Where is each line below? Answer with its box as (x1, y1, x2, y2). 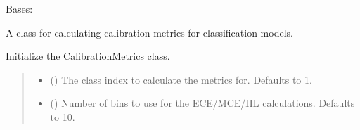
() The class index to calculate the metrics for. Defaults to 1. (50, 72, 312, 86)
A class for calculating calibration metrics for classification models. (6, 25, 293, 39)
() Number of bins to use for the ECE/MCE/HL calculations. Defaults (50, 96, 355, 110)
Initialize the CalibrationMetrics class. (6, 48, 170, 63)
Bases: (6, 1, 33, 15)
